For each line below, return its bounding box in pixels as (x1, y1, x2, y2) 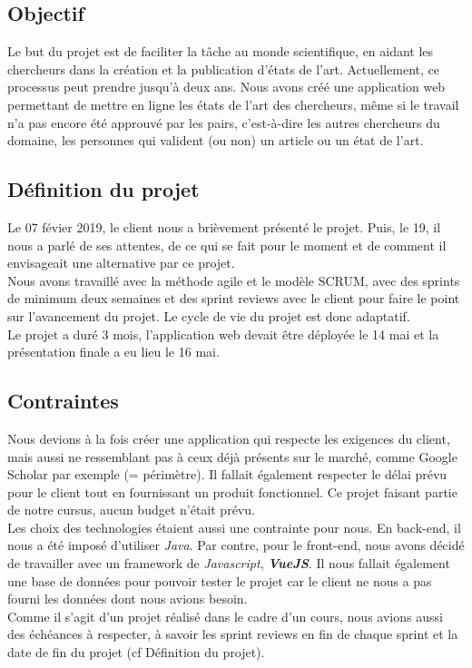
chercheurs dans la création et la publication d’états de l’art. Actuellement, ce (7, 59, 439, 78)
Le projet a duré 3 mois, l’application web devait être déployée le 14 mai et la (7, 324, 439, 343)
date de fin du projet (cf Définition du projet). (7, 643, 265, 662)
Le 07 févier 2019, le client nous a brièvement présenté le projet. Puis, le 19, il (7, 217, 441, 236)
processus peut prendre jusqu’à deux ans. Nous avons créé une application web (7, 77, 446, 96)
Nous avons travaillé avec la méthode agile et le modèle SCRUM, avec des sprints (7, 270, 460, 290)
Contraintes (7, 387, 119, 415)
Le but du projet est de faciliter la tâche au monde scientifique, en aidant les (7, 42, 434, 61)
